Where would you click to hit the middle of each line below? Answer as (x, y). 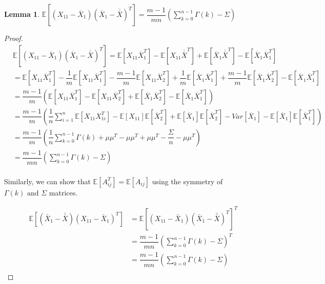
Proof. (14, 38)
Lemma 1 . (22, 14)
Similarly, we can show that (47, 181)
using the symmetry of (187, 181)
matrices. (63, 192)
